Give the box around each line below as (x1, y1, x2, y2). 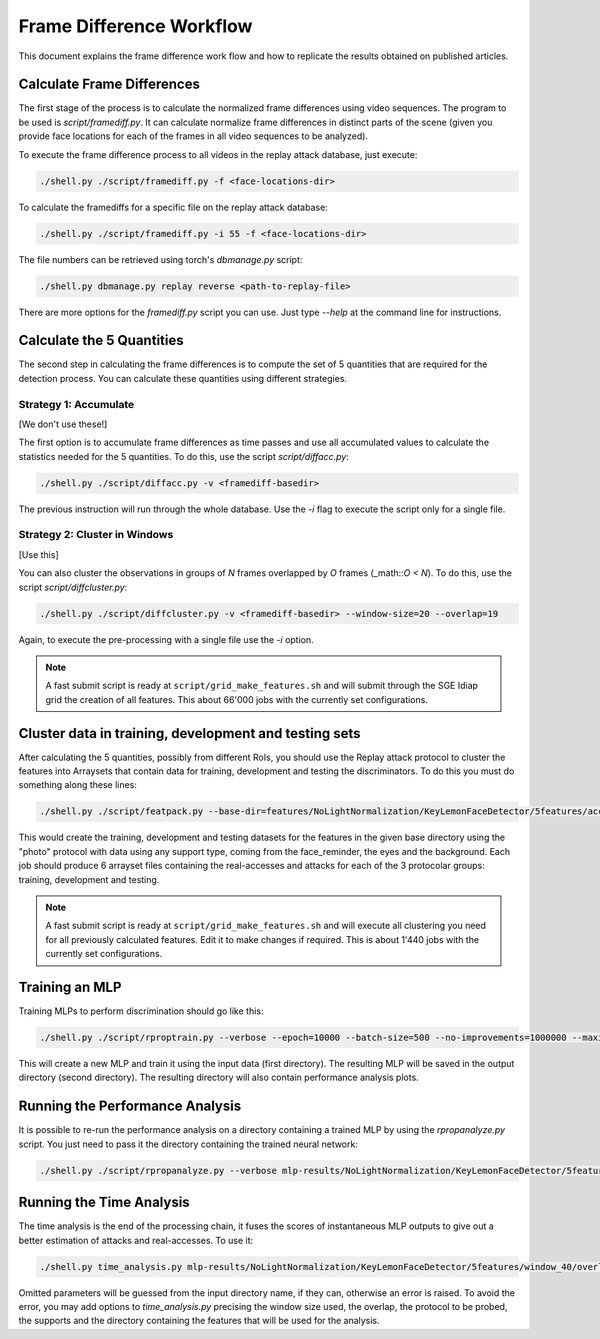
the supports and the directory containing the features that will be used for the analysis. (18, 1315, 380, 1327)
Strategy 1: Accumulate (18, 397, 135, 411)
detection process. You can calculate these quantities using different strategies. (18, 372, 348, 384)
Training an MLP (18, 978, 122, 995)
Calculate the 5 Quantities (18, 332, 184, 349)
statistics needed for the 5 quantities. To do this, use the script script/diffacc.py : (18, 450, 349, 462)
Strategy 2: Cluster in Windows (18, 528, 174, 542)
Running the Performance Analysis (18, 1098, 242, 1115)
